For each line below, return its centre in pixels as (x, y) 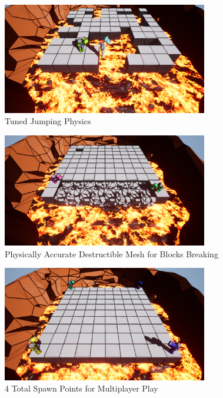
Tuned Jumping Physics (48, 121)
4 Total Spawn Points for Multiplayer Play (81, 388)
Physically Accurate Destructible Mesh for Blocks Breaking (111, 253)
